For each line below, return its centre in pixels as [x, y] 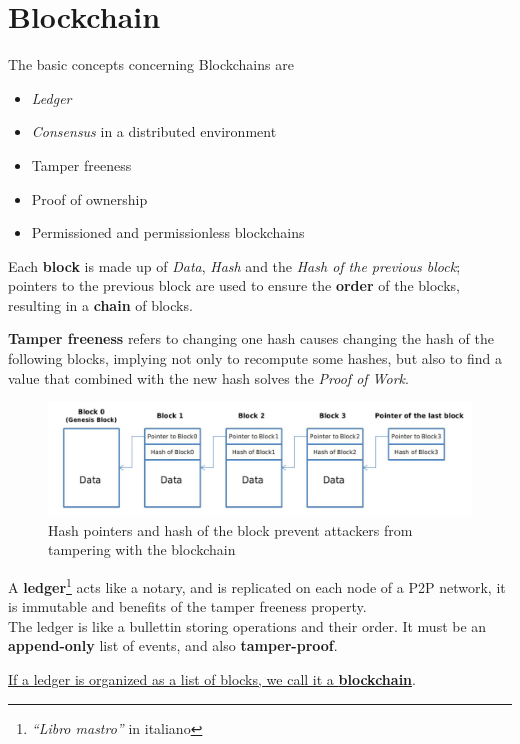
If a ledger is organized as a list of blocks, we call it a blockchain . [212, 678]
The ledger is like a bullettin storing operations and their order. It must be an [247, 625]
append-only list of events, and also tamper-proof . [173, 645]
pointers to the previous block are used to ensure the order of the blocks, [234, 285]
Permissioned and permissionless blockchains [168, 232]
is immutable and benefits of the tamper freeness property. [187, 606]
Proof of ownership [89, 198]
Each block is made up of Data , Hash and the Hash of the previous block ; [234, 265]
